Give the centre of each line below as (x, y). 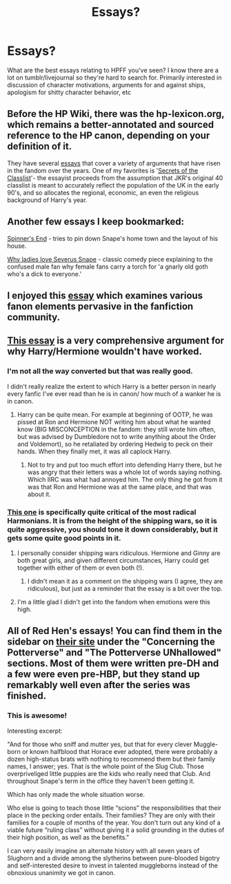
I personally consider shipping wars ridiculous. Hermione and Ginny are (119, 553)
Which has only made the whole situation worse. (76, 794)
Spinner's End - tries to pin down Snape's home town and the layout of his (113, 238)
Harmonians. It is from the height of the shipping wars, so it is (112, 521)
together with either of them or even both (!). (81, 568)
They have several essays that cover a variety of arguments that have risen (114, 163)
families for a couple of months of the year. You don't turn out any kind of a (114, 822)
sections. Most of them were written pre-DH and (113, 664)
